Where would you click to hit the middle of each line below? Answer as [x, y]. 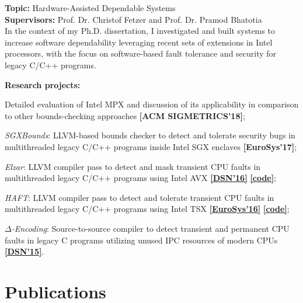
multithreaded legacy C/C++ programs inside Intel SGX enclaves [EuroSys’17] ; [151, 146]
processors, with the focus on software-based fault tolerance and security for [141, 53]
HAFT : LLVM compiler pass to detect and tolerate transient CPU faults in [140, 197]
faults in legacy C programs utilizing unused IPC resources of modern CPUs [141, 240]
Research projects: [43, 84]
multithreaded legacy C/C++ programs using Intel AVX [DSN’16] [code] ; [141, 178]
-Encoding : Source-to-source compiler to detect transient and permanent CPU [150, 228]
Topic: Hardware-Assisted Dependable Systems [90, 8]
